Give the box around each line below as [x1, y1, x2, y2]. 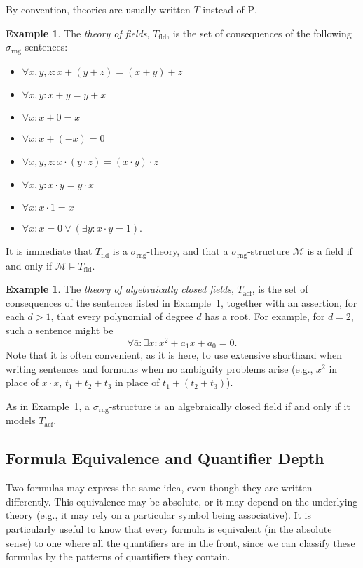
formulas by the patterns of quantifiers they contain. [6, 549, 231, 564]
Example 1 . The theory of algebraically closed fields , [6, 282, 234, 296]
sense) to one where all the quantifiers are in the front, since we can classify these [6, 535, 355, 550]
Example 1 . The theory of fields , [6, 25, 150, 40]
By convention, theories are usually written [6, 2, 191, 16]
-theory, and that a [146, 244, 228, 258]
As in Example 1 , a [6, 398, 90, 413]
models [6, 413, 36, 428]
